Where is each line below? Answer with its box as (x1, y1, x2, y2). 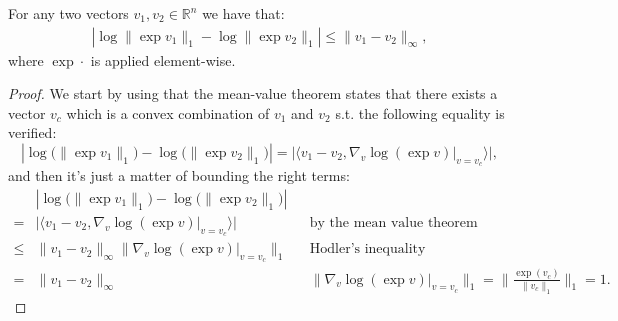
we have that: (202, 3, 285, 23)
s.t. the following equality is (335, 102, 505, 123)
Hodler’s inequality (309, 242, 426, 257)
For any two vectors (8, 3, 129, 23)
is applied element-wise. (90, 49, 236, 70)
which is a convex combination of (66, 102, 270, 123)
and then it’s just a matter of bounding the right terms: (8, 165, 350, 186)
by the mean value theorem (309, 215, 478, 230)
